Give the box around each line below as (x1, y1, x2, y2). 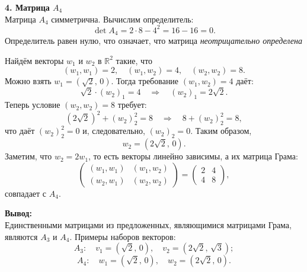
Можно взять (5, 75, 52, 87)
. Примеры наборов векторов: (69, 230, 176, 242)
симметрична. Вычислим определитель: (51, 12, 194, 25)
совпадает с (5, 187, 47, 199)
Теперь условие (5, 98, 60, 111)
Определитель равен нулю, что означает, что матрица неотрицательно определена (5, 34, 302, 47)
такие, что (116, 54, 153, 66)
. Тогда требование (111, 75, 179, 87)
